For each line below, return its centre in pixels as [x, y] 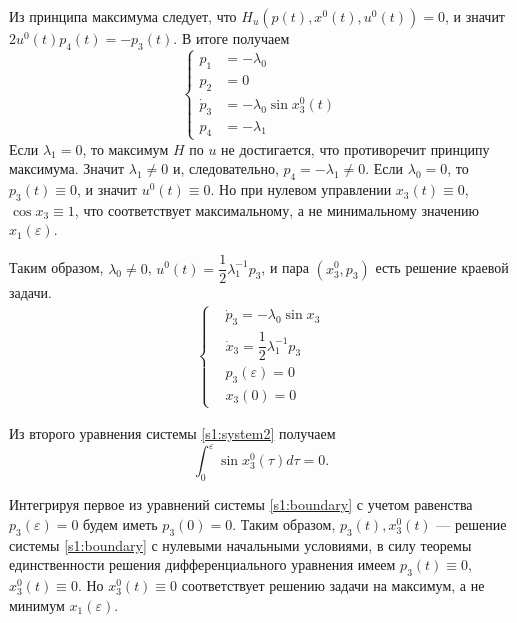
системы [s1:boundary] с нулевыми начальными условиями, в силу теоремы [240, 544]
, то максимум [125, 148]
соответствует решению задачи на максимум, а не [333, 584]
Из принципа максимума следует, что [123, 16]
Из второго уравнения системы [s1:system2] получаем [172, 433]
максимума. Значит [67, 168]
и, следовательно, [226, 168]
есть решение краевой [442, 267]
